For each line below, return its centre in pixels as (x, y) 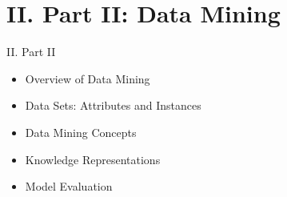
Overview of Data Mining (88, 78)
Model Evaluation (69, 186)
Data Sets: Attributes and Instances (113, 105)
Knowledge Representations (93, 159)
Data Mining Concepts (81, 132)
